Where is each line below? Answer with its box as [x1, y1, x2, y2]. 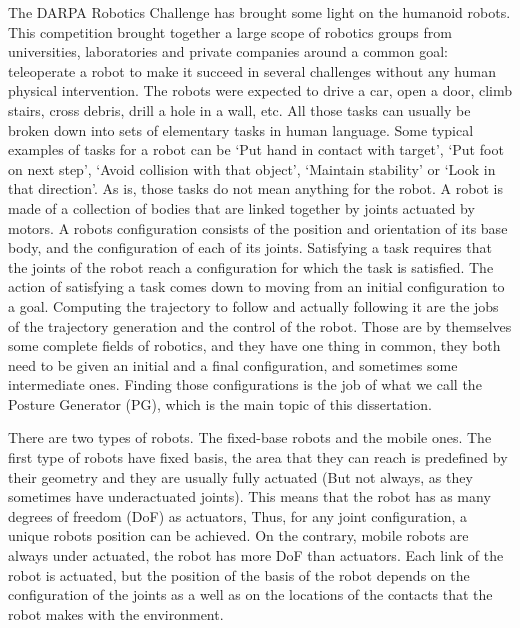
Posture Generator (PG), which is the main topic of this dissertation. [8, 393, 432, 414]
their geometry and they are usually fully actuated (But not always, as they [8, 466, 473, 487]
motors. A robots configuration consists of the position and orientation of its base [8, 217, 508, 238]
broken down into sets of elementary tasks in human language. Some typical [8, 119, 474, 140]
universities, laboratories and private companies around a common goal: [8, 41, 448, 62]
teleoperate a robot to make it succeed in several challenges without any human [8, 60, 496, 81]
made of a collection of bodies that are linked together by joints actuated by [8, 197, 475, 218]
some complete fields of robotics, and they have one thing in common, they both [8, 335, 501, 356]
